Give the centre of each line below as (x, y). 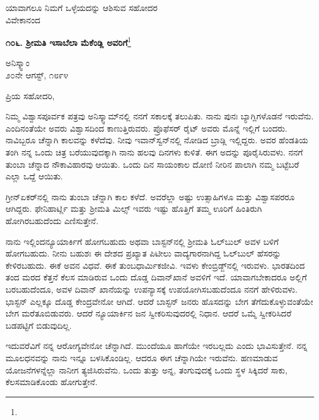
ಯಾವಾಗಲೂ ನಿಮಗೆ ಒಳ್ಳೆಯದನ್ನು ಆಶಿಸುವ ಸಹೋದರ (82, 7)
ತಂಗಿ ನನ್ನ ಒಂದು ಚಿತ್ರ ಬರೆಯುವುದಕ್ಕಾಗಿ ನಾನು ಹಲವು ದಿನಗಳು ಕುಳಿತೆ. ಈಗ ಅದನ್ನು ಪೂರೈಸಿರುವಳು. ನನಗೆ (154, 152)
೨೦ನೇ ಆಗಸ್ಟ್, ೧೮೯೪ (37, 75)
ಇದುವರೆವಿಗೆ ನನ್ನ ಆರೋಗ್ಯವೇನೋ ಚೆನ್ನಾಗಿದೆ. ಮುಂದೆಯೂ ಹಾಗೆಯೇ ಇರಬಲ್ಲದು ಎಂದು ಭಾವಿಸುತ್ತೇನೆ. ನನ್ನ (156, 346)
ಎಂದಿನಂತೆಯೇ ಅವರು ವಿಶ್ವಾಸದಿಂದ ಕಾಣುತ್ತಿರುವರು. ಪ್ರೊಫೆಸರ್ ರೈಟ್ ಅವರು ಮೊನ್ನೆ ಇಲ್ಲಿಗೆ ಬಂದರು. (147, 128)
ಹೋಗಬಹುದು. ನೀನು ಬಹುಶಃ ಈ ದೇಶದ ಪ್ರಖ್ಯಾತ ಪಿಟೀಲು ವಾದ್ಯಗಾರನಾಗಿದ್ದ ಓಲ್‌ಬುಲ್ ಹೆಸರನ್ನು (144, 253)
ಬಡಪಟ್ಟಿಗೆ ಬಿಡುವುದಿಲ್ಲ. (39, 325)
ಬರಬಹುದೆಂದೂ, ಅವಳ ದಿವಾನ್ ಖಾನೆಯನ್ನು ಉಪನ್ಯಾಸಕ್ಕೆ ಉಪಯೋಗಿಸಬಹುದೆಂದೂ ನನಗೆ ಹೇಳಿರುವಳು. (152, 289)
